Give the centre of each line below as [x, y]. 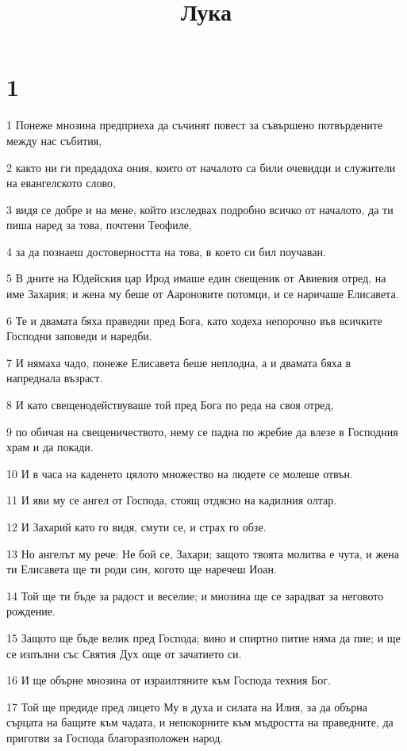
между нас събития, [54, 140]
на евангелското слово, [61, 183]
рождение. [31, 611]
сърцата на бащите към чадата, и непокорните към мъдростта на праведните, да [200, 722]
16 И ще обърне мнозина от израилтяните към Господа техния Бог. [169, 680]
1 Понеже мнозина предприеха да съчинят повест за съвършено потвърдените [195, 125]
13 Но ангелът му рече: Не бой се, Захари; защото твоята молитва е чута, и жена [203, 553]
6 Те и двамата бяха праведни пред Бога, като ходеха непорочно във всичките [194, 320]
